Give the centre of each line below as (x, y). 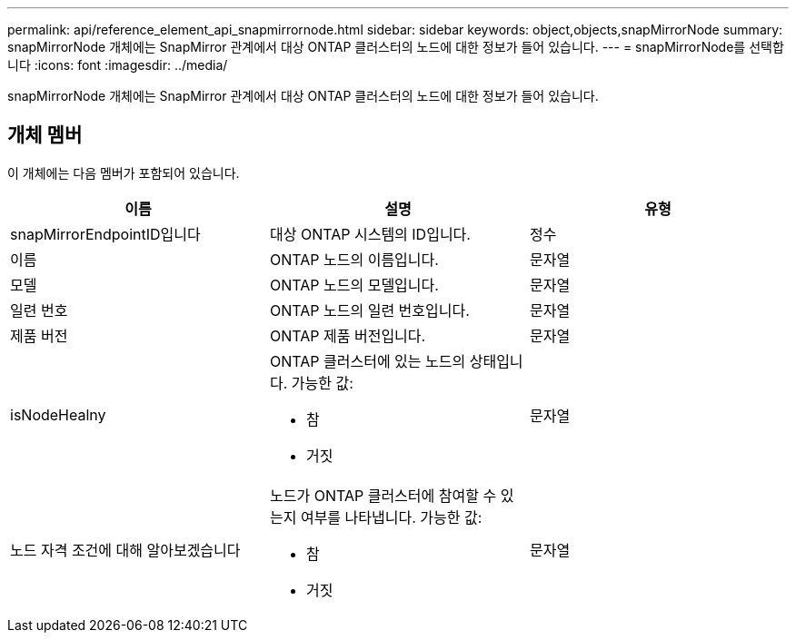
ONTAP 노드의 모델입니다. (354, 285)
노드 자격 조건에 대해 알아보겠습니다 (125, 550)
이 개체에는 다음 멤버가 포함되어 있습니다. (124, 172)
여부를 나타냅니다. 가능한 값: (391, 517)
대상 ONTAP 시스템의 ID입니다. (370, 234)
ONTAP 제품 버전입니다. (348, 335)
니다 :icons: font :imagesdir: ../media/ (118, 65)
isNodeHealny (58, 414)
